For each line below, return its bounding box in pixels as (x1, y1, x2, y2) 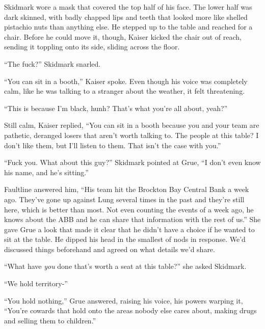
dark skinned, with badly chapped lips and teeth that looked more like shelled (4, 11, 248, 22)
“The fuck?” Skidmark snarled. (4, 58, 101, 69)
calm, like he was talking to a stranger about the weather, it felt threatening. (4, 86, 245, 96)
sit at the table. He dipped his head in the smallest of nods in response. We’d (4, 234, 246, 244)
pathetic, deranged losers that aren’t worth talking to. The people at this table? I (4, 129, 259, 140)
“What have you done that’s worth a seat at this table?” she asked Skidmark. (4, 261, 247, 271)
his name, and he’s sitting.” (4, 167, 89, 177)
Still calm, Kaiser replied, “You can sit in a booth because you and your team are (4, 120, 259, 130)
